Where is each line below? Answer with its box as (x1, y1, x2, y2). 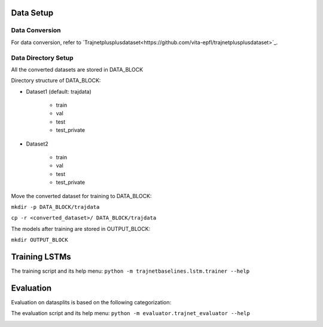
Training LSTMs (11, 251, 71, 262)
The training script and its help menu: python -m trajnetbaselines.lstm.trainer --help (11, 267, 250, 274)
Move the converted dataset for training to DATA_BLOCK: (11, 192, 152, 199)
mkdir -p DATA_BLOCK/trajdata (11, 203, 100, 210)
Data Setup (11, 8, 54, 18)
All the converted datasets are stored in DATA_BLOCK (11, 66, 144, 73)
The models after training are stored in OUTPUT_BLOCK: (11, 225, 151, 232)
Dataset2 (26, 140, 49, 147)
